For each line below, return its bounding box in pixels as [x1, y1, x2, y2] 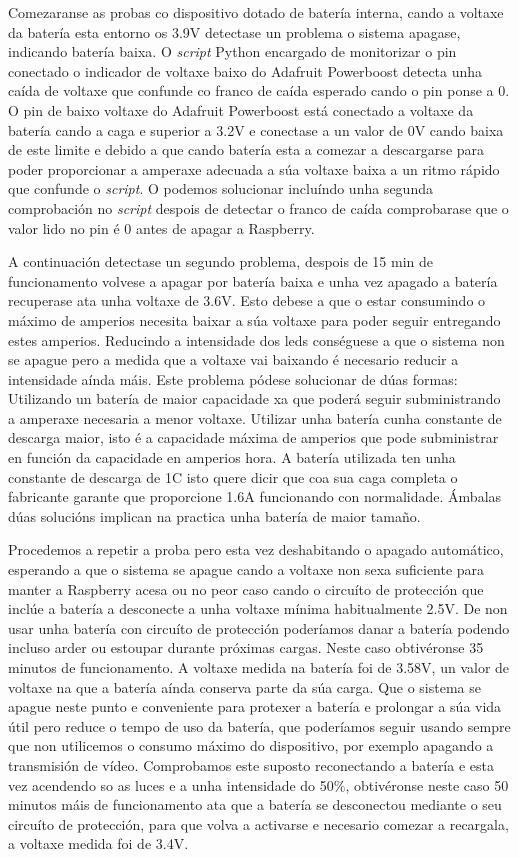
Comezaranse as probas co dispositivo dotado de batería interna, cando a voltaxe [8, 2, 504, 22]
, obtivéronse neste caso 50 [345, 774, 509, 795]
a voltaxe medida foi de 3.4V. [8, 833, 189, 854]
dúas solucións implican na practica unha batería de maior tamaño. [8, 505, 421, 526]
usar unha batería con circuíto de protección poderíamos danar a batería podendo [8, 617, 510, 638]
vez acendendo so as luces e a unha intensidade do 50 [8, 774, 334, 795]
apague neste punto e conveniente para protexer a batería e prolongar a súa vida [8, 696, 502, 717]
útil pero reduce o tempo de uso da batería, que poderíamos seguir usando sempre [8, 715, 511, 736]
